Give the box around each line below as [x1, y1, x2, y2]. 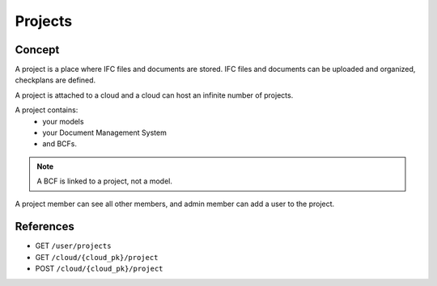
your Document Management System [42, 128, 168, 137]
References [15, 220, 74, 233]
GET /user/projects [35, 241, 112, 250]
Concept [15, 43, 60, 57]
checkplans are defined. [15, 75, 96, 85]
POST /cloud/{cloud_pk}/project [35, 263, 163, 274]
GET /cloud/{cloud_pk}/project [35, 252, 159, 262]
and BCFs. [42, 139, 77, 149]
